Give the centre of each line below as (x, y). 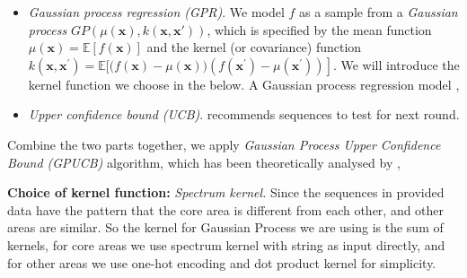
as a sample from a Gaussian (379, 12)
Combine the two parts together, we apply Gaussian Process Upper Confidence (224, 144)
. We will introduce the (396, 64)
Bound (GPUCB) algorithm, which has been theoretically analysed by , (204, 162)
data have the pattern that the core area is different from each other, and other (226, 209)
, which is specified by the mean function (319, 29)
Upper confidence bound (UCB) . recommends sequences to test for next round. (244, 114)
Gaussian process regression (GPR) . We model (156, 12)
